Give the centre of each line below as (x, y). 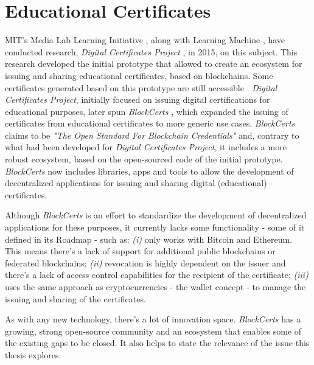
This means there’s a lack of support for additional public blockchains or (140, 251)
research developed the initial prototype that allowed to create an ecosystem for (154, 64)
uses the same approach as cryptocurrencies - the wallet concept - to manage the (155, 287)
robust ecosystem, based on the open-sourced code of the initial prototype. (144, 159)
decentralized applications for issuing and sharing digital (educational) (136, 183)
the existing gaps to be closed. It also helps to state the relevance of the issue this (157, 343)
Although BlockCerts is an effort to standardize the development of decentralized (156, 215)
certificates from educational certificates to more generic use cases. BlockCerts (150, 123)
